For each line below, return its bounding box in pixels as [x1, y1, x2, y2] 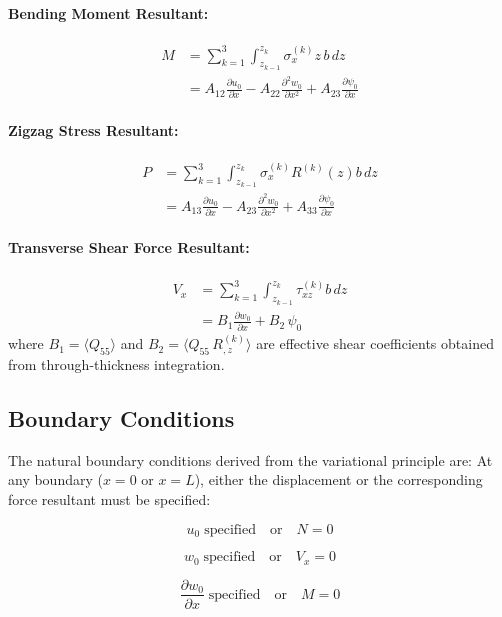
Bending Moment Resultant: [8, 2, 209, 23]
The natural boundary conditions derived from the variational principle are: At [8, 449, 493, 470]
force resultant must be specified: [8, 489, 211, 510]
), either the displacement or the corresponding [194, 469, 483, 490]
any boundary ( [8, 469, 103, 490]
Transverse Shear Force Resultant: [8, 237, 250, 258]
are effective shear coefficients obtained [256, 333, 494, 354]
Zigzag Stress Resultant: [8, 120, 179, 141]
